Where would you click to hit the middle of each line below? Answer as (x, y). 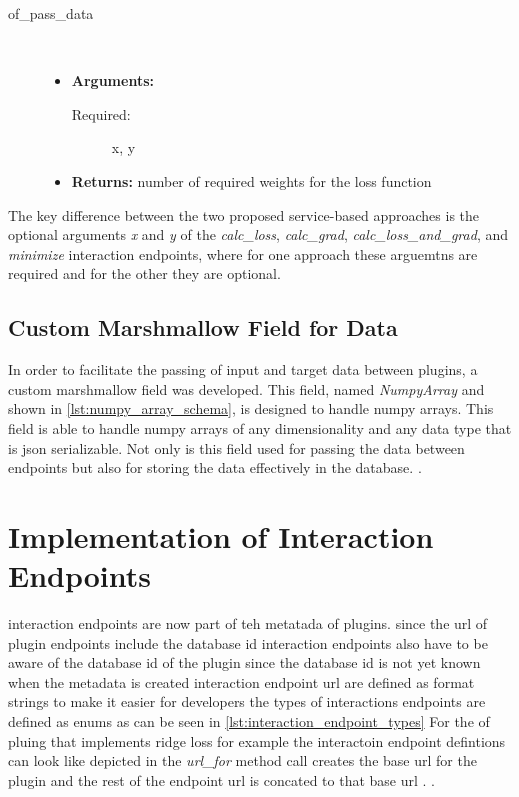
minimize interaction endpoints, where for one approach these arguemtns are (243, 253)
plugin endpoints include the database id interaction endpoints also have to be (248, 642)
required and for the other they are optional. (144, 273)
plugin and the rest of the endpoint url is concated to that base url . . (221, 779)
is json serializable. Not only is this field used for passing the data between (236, 447)
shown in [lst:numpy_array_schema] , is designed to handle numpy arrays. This (251, 408)
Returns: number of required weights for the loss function (251, 180)
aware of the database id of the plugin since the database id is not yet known (244, 662)
